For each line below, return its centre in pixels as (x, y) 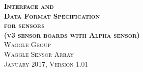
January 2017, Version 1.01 (46, 63)
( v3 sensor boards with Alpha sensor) (72, 35)
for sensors (24, 25)
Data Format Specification (52, 15)
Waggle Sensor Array (39, 54)
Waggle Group (28, 44)
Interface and (29, 6)
